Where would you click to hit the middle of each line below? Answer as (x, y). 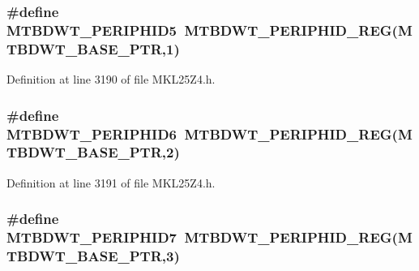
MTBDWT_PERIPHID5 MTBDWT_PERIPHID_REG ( (202, 30)
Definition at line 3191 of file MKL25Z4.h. (111, 182)
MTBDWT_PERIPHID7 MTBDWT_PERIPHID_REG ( (202, 237)
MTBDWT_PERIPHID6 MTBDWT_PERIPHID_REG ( (202, 133)
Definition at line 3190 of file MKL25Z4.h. (111, 79)
